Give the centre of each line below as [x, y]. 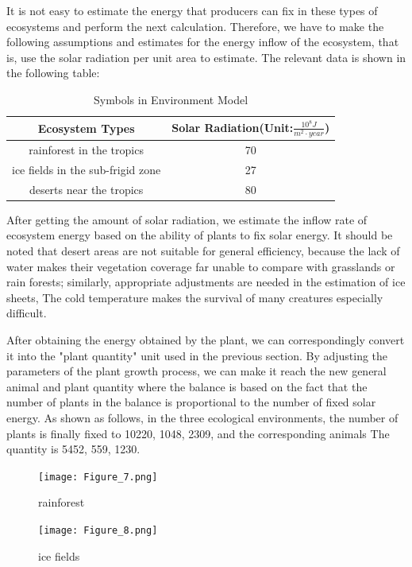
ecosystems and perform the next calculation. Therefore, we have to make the [195, 26]
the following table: [53, 73]
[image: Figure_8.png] [98, 530]
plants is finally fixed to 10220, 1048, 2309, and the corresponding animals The [198, 433]
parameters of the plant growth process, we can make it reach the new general [196, 371]
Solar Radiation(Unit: [233, 127]
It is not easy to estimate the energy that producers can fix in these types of [192, 10]
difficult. [27, 313]
